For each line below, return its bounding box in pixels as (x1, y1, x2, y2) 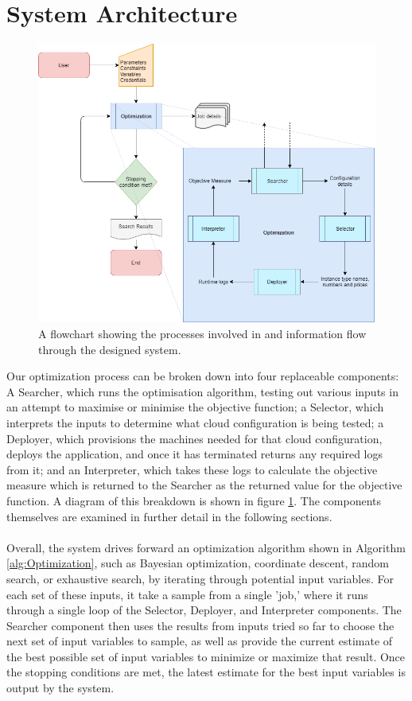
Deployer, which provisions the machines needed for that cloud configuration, (6, 430, 383, 446)
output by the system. (6, 680, 115, 696)
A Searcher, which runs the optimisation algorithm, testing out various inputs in (6, 383, 398, 399)
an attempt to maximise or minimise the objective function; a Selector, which (6, 399, 384, 415)
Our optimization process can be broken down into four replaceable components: (6, 368, 399, 384)
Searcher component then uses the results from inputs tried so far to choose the (6, 617, 395, 633)
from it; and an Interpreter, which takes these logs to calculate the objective (6, 461, 378, 477)
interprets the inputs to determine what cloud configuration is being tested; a (6, 414, 384, 430)
